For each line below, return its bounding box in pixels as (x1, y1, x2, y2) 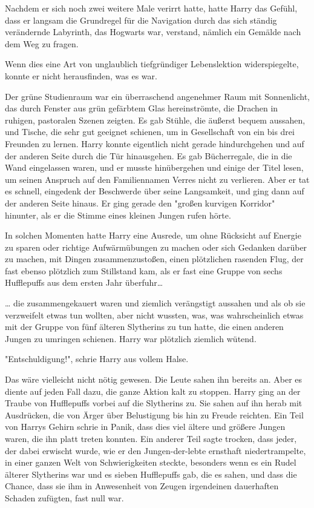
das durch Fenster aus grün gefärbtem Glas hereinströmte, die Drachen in (5, 102, 278, 114)
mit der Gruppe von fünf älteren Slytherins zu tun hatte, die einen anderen (5, 320, 284, 333)
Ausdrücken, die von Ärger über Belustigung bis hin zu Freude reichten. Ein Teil (5, 408, 304, 421)
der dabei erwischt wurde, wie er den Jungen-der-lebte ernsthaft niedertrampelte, (5, 444, 306, 457)
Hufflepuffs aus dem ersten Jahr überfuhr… (5, 276, 163, 289)
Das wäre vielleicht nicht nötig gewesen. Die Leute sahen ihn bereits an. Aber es (5, 373, 303, 386)
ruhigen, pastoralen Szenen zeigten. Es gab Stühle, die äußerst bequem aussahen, (5, 113, 306, 126)
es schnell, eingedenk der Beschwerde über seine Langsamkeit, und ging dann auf (5, 185, 304, 197)
